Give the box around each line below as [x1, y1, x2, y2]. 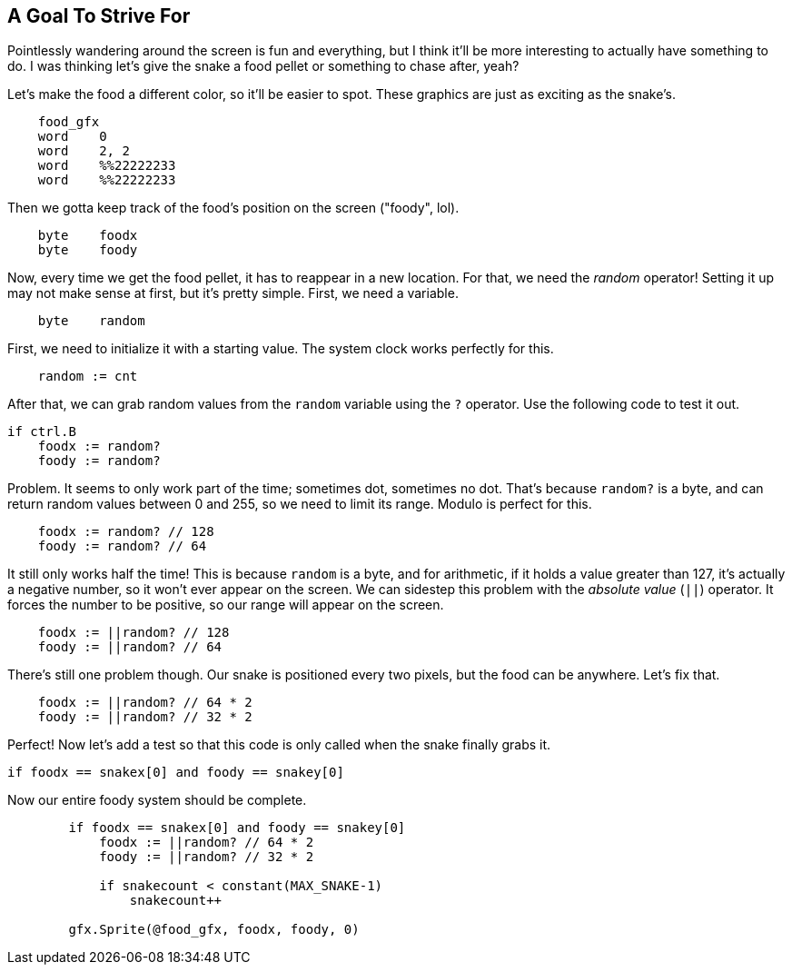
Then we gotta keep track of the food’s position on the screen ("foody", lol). [7, 200, 460, 216]
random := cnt [37, 369, 138, 384]
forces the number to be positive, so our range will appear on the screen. [7, 597, 444, 613]
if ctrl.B [7, 424, 76, 440]
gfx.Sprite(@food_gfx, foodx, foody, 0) [68, 922, 360, 937]
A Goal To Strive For [7, 5, 191, 27]
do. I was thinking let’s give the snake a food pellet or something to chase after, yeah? [7, 58, 520, 74]
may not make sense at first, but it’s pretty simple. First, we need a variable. [7, 285, 459, 302]
